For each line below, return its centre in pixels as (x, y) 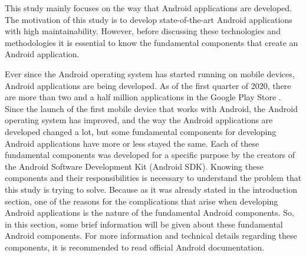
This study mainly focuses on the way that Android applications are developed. (148, 8)
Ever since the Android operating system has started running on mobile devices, (150, 73)
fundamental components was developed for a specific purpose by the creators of (150, 155)
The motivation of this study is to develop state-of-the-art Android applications (149, 19)
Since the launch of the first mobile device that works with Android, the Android (151, 108)
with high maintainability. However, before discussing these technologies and (143, 31)
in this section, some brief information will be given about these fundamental (144, 224)
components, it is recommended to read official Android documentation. (135, 247)
